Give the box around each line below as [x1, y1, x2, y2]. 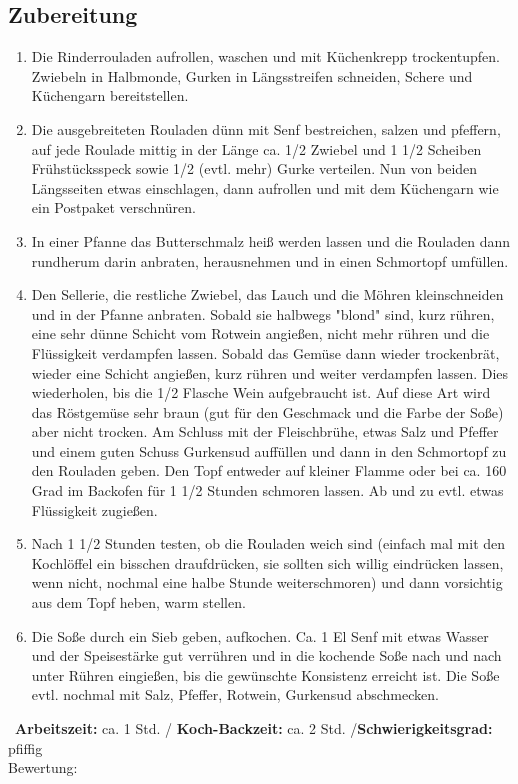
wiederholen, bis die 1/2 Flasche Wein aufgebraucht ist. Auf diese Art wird [31, 382, 491, 403]
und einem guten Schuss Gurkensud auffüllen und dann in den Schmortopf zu [31, 440, 507, 461]
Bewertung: [8, 757, 78, 778]
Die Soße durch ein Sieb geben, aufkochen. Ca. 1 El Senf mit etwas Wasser [31, 625, 489, 646]
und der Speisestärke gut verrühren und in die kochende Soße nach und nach [31, 645, 502, 666]
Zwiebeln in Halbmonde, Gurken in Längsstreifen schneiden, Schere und [31, 65, 473, 86]
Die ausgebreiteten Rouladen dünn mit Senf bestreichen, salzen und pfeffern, [31, 118, 501, 139]
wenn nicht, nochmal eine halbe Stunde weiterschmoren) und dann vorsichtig [31, 572, 503, 593]
